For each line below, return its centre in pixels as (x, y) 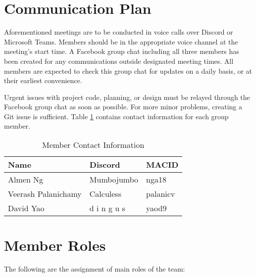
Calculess (105, 194)
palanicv (161, 194)
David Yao (26, 208)
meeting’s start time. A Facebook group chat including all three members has (122, 51)
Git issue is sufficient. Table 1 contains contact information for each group (116, 116)
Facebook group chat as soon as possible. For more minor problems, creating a (123, 107)
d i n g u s (107, 208)
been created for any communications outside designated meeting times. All (119, 61)
